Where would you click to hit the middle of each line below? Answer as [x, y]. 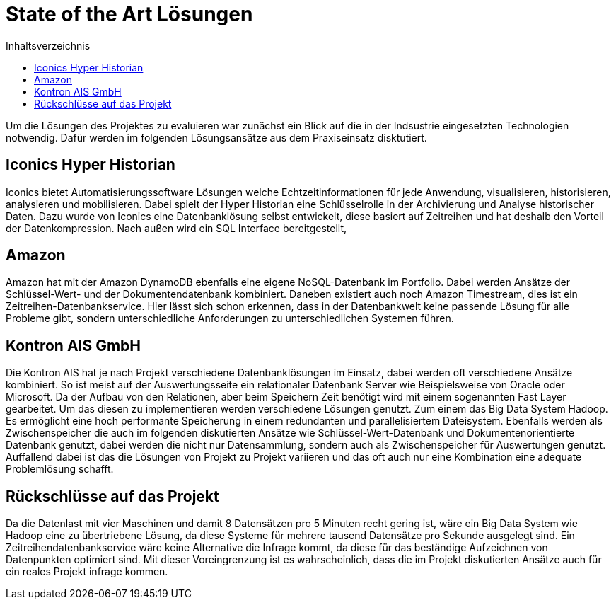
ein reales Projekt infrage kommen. [87, 572]
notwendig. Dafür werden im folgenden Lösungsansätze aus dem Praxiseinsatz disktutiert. [216, 137]
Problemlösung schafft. [60, 469]
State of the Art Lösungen [129, 14]
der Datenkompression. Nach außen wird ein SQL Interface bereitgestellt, [176, 228]
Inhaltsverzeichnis [48, 45]
